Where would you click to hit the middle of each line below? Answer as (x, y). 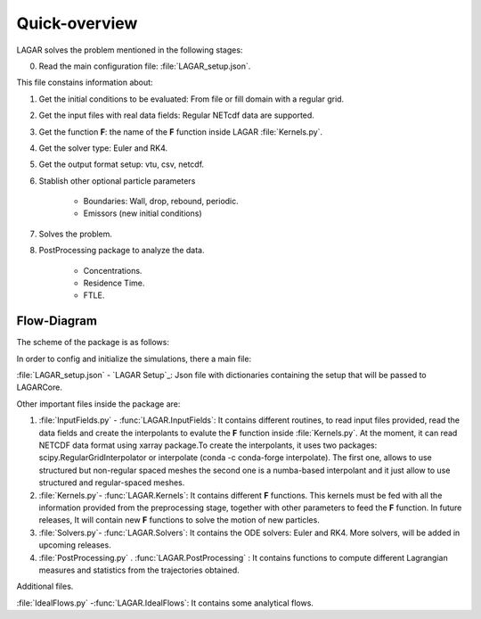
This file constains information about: (85, 83)
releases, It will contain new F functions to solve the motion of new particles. (179, 520)
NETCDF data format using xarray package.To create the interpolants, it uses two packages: (208, 445)
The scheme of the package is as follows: (93, 343)
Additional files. (45, 586)
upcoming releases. (75, 545)
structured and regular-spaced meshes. (112, 483)
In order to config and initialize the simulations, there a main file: (134, 359)
